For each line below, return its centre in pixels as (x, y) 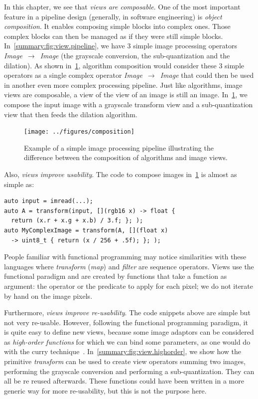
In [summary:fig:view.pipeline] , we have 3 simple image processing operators (121, 46)
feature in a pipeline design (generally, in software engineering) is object (113, 16)
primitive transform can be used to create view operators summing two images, (125, 361)
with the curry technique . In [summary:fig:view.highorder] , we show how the (123, 351)
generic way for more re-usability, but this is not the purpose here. (105, 390)
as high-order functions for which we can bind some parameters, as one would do (127, 341)
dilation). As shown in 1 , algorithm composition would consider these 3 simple (124, 65)
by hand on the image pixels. (48, 296)
